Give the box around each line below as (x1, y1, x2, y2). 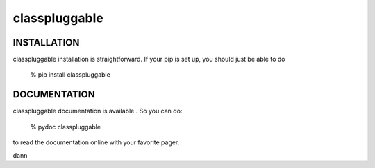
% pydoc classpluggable (30, 122, 101, 131)
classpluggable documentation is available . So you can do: (12, 107, 183, 115)
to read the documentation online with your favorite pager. (12, 138, 180, 147)
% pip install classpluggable (30, 71, 110, 79)
